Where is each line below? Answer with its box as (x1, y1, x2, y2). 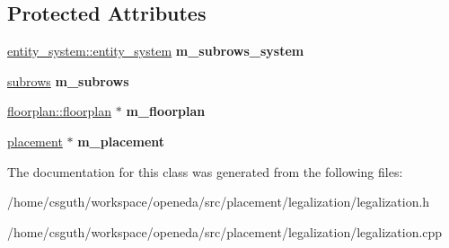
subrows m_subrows (7, 71, 129, 90)
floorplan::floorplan (7, 102, 112, 120)
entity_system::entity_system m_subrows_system (7, 41, 304, 60)
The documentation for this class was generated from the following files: (7, 162, 403, 181)
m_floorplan (126, 102, 206, 120)
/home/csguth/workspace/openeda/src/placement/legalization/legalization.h (7, 192, 430, 211)
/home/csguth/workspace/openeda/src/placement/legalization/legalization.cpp (7, 222, 443, 241)
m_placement (77, 131, 165, 150)
